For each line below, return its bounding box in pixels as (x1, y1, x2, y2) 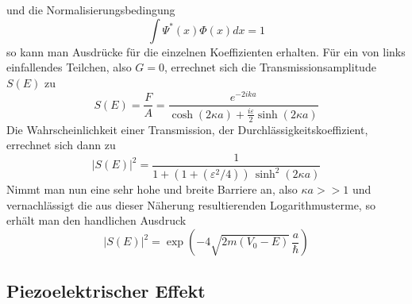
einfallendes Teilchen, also (6, 59, 132, 75)
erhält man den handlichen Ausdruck (6, 212, 187, 229)
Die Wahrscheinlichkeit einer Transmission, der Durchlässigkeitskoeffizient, (6, 121, 368, 137)
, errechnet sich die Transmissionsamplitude (164, 59, 376, 75)
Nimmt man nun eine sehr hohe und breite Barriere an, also (6, 181, 298, 198)
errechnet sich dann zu (6, 137, 116, 153)
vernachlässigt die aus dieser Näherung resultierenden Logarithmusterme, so (6, 196, 375, 213)
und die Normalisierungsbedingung (6, 2, 175, 17)
